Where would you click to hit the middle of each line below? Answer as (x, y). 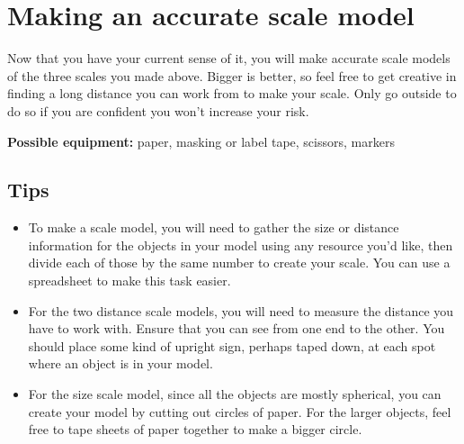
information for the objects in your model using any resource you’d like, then (241, 245)
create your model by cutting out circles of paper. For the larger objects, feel (240, 411)
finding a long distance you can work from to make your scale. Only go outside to (232, 93)
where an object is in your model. (120, 363)
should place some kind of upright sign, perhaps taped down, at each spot (232, 345)
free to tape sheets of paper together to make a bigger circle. (195, 429)
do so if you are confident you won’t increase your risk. (158, 110)
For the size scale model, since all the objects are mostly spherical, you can (235, 394)
